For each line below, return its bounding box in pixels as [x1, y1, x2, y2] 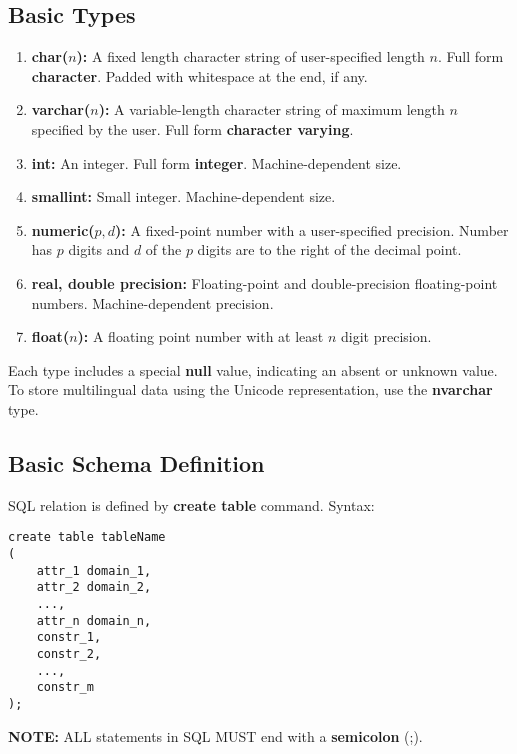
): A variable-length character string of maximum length [98, 99, 445, 120]
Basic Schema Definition [8, 447, 265, 478]
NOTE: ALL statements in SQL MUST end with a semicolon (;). [8, 725, 423, 746]
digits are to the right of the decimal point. [197, 239, 462, 260]
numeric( [31, 219, 95, 240]
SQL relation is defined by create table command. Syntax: [8, 494, 375, 515]
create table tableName [8, 530, 166, 545]
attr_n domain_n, [36, 613, 152, 628]
